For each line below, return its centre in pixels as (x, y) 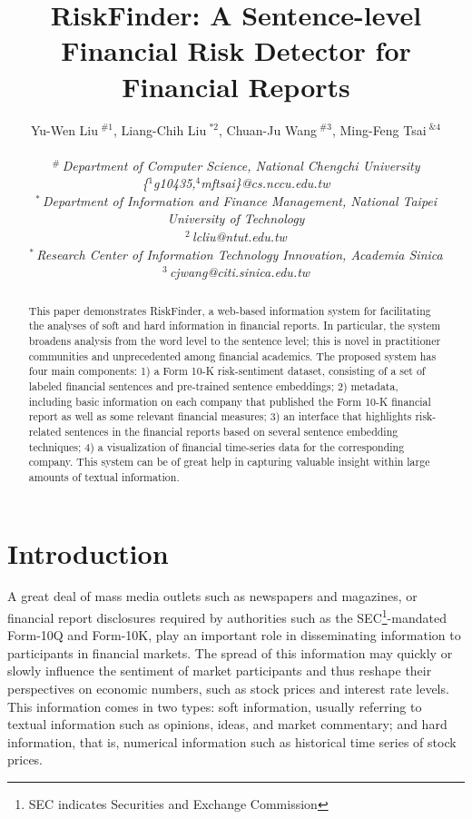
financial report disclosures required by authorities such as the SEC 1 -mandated (227, 616)
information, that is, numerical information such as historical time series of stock (232, 741)
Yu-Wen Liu (64, 129)
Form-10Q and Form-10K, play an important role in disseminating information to (234, 635)
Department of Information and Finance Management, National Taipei (240, 200)
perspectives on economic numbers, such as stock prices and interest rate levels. (228, 689)
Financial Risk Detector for (236, 50)
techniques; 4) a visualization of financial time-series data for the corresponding (216, 446)
